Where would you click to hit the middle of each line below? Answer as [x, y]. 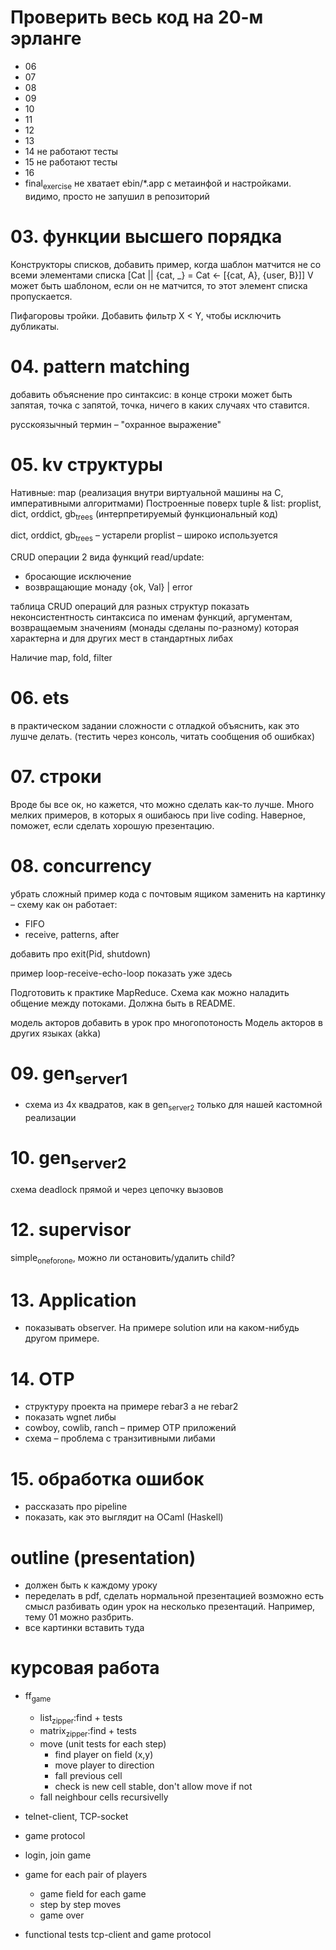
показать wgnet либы [70, 1417]
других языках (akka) [56, 1033]
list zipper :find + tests [81, 1719]
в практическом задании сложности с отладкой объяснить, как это [155, 726]
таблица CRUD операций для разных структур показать [130, 607]
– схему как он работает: [64, 904]
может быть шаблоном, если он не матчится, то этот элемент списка [159, 285]
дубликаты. [35, 326]
